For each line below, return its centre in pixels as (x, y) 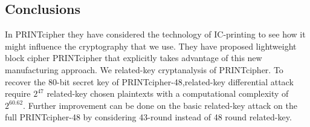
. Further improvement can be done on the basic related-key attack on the (160, 105)
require (18, 93)
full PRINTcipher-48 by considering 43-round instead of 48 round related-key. (148, 117)
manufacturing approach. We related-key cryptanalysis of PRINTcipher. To (144, 69)
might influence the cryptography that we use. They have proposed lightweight (151, 46)
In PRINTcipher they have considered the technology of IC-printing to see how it (155, 34)
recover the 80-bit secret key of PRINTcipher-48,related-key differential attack (149, 81)
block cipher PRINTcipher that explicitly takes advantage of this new (134, 58)
